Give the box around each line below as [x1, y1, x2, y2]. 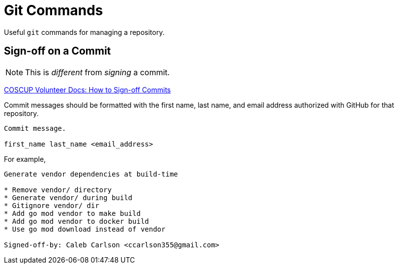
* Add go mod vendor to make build [4, 209, 141, 217]
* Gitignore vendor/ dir [4, 201, 99, 209]
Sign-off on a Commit [4, 45, 111, 58]
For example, [4, 154, 46, 163]
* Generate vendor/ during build [4, 193, 133, 202]
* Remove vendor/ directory [4, 185, 112, 194]
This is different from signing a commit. [25, 67, 170, 77]
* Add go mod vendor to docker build [4, 217, 149, 225]
